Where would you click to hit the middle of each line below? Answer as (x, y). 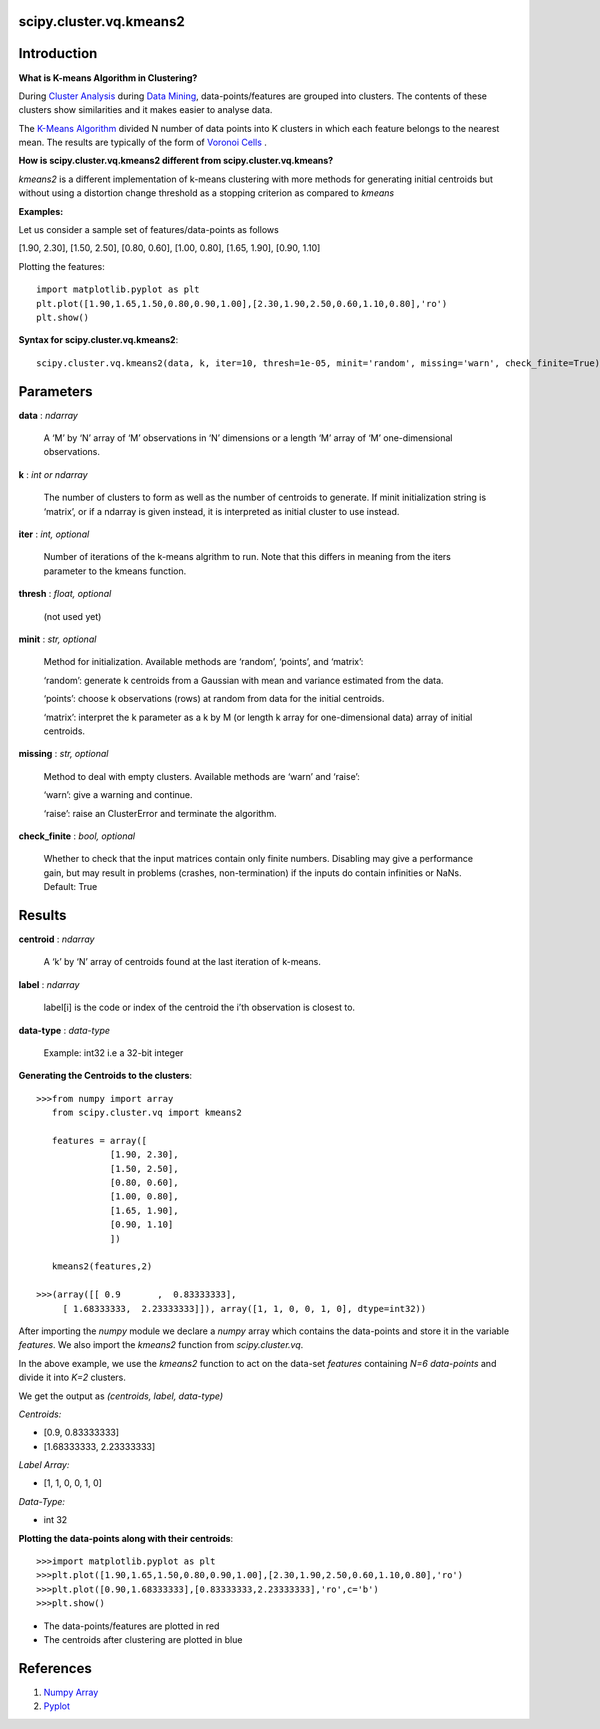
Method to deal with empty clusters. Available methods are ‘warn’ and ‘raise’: (201, 776)
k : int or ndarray (53, 474)
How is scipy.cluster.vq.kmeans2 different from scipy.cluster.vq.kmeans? (176, 161)
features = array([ (99, 1140)
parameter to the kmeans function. (115, 571)
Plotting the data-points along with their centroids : (126, 1538)
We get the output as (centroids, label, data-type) (121, 1396)
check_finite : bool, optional (76, 836)
